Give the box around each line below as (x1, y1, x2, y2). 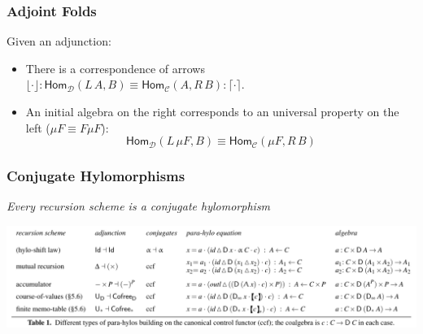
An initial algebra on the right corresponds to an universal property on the (25, 103, 399, 119)
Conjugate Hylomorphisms (7, 166, 185, 186)
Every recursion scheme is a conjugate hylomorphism (7, 197, 271, 215)
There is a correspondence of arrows (25, 59, 205, 76)
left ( (25, 119, 50, 136)
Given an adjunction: (7, 33, 111, 50)
